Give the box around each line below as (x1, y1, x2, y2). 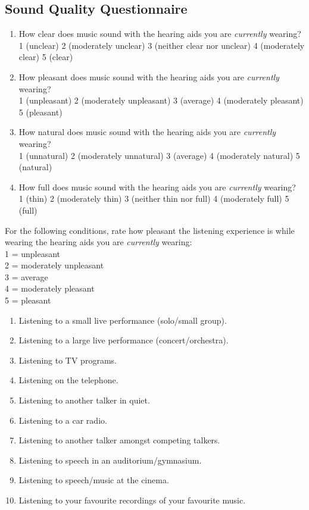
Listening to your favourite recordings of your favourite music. (18, 494, 246, 506)
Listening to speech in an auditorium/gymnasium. (18, 453, 202, 466)
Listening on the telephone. (18, 374, 118, 386)
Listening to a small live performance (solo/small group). (18, 314, 227, 326)
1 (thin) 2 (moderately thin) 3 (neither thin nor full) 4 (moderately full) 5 (18, 192, 289, 205)
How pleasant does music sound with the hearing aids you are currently (18, 70, 279, 83)
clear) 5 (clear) (18, 51, 73, 63)
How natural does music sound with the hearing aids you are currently (18, 126, 276, 138)
